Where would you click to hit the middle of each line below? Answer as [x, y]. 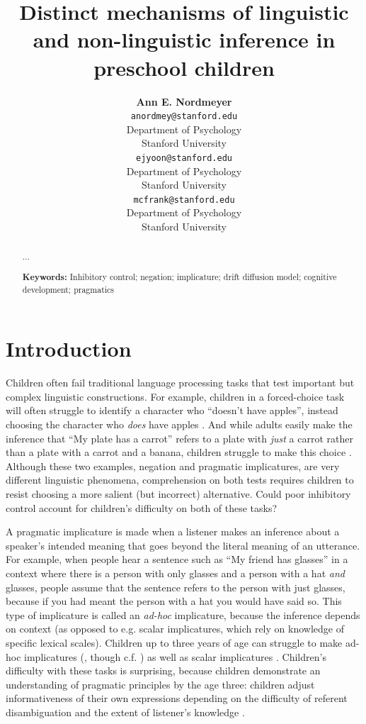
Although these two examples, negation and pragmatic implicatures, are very [173, 466]
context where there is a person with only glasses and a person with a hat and [175, 573]
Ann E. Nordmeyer [184, 101]
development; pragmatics [68, 289]
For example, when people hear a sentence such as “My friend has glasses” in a [177, 559]
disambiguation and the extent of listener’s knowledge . [125, 712]
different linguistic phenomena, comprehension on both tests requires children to [180, 480]
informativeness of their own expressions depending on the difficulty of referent [177, 698]
